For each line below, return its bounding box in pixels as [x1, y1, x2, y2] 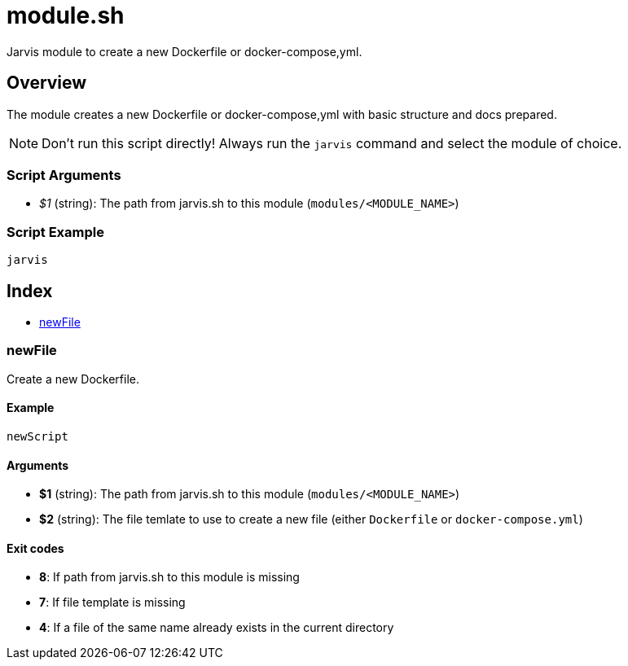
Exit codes [7, 541, 64, 555]
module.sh [7, 2, 125, 29]
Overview [7, 72, 87, 94]
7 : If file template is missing [39, 595, 186, 610]
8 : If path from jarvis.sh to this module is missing [39, 570, 300, 585]
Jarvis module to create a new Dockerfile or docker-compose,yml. [7, 44, 362, 59]
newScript [7, 429, 68, 443]
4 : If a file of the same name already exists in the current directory [39, 620, 394, 635]
